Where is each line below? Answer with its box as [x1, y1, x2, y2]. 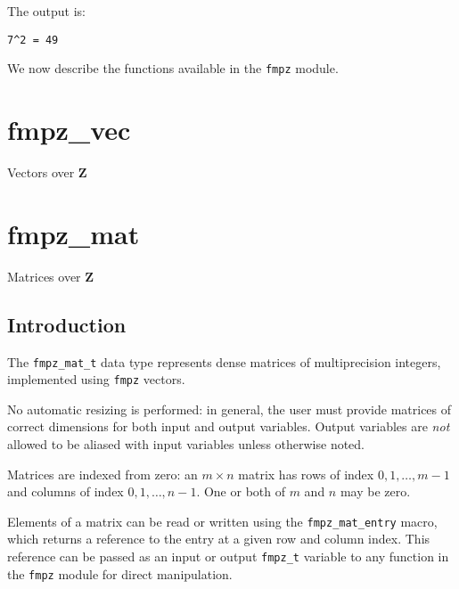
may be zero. [340, 482, 411, 501]
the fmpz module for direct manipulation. [7, 564, 233, 583]
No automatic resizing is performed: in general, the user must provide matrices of [7, 399, 452, 418]
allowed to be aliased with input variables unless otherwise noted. [7, 435, 365, 454]
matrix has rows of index [238, 464, 374, 483]
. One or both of [196, 482, 285, 501]
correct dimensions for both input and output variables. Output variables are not [7, 417, 450, 436]
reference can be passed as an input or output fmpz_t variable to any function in [7, 547, 449, 566]
